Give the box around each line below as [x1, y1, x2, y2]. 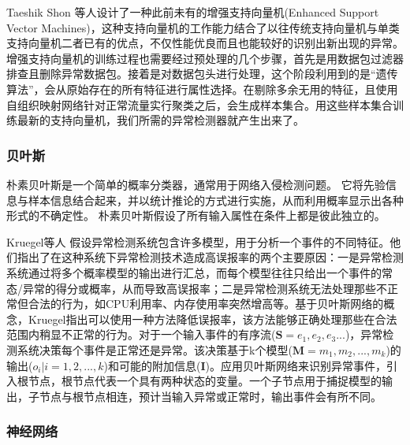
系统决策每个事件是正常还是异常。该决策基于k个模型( [17, 341, 293, 358]
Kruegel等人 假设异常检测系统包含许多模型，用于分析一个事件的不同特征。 [6, 233, 390, 250]
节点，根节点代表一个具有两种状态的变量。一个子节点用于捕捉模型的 [28, 373, 382, 389]
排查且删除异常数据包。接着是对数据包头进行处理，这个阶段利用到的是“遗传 [6, 65, 398, 82]
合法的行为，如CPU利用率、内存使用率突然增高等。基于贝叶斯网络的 [28, 295, 384, 312]
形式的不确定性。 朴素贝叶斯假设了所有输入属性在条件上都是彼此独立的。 [6, 207, 386, 224]
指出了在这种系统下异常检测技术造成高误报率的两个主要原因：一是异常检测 [17, 249, 404, 265]
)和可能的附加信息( [103, 357, 201, 373]
